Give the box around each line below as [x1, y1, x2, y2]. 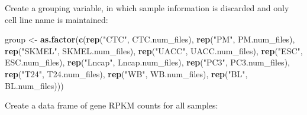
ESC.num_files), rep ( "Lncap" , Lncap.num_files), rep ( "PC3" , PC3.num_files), [5, 56, 290, 68]
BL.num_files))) [5, 79, 64, 91]
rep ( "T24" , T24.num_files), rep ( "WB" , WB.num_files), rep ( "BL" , [5, 67, 248, 80]
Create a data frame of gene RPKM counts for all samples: [5, 99, 218, 111]
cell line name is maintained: [5, 13, 108, 25]
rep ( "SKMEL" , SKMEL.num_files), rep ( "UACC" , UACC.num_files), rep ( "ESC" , [5, 44, 303, 57]
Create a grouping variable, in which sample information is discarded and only [5, 2, 289, 14]
